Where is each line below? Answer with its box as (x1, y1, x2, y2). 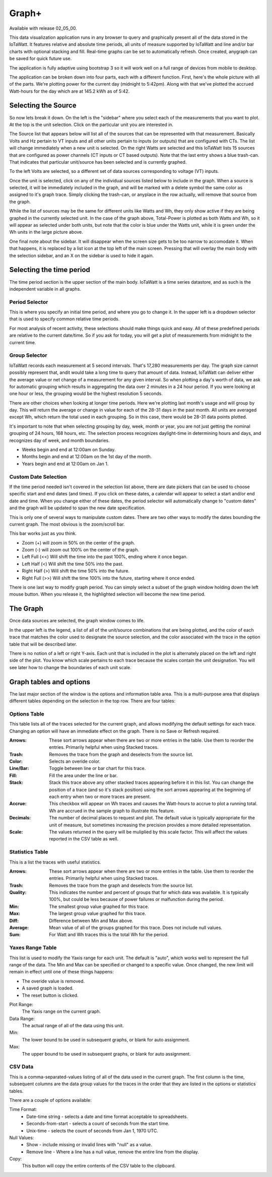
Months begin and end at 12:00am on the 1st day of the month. (22, 453, 152, 460)
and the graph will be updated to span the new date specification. (9, 505, 146, 511)
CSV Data (9, 1063, 34, 1070)
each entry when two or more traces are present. (49, 794, 151, 800)
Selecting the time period (9, 266, 91, 274)
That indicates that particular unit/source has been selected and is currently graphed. (9, 159, 187, 165)
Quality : (9, 889, 27, 895)
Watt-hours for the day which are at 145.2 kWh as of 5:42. (9, 88, 130, 94)
